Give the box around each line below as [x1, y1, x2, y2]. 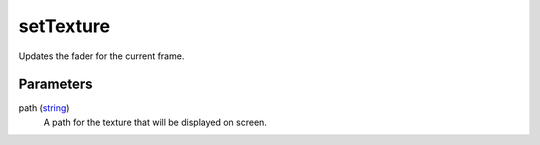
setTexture [18, 15, 111, 37]
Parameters [18, 76, 93, 93]
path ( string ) [18, 102, 70, 114]
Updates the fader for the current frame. [18, 50, 185, 62]
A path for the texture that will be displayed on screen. [43, 116, 267, 128]
